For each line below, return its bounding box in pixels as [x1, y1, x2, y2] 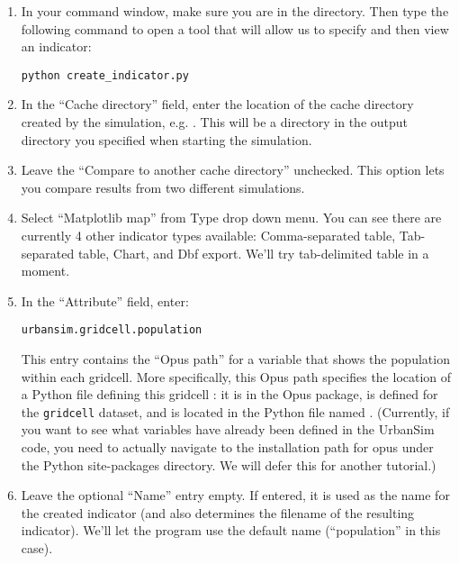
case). [21, 539, 53, 558]
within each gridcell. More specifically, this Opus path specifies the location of [21, 367, 452, 386]
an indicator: [21, 37, 92, 56]
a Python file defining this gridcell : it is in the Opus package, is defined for [21, 385, 438, 404]
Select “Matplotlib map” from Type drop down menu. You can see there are [21, 208, 442, 227]
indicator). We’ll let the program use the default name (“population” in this [21, 521, 441, 540]
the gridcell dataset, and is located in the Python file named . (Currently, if [21, 402, 450, 421]
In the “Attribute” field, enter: [21, 291, 189, 310]
